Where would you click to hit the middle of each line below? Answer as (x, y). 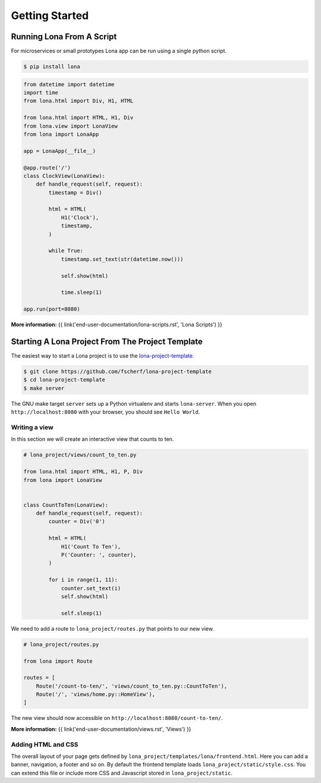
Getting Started (50, 15)
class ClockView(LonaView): (64, 176)
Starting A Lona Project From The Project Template (107, 341)
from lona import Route (58, 661)
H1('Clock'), (80, 217)
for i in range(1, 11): (83, 580)
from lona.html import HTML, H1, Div (78, 118)
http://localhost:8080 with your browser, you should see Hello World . (106, 412)
